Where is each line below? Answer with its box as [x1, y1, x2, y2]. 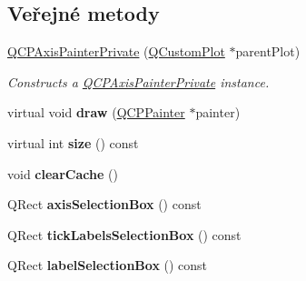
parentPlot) [235, 42, 301, 61]
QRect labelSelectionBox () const [7, 256, 208, 275]
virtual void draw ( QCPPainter [7, 103, 185, 122]
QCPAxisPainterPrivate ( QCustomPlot [7, 42, 225, 61]
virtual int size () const [7, 133, 139, 152]
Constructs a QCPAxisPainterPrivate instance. [7, 72, 270, 91]
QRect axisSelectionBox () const [7, 195, 202, 214]
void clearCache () [7, 164, 118, 183]
